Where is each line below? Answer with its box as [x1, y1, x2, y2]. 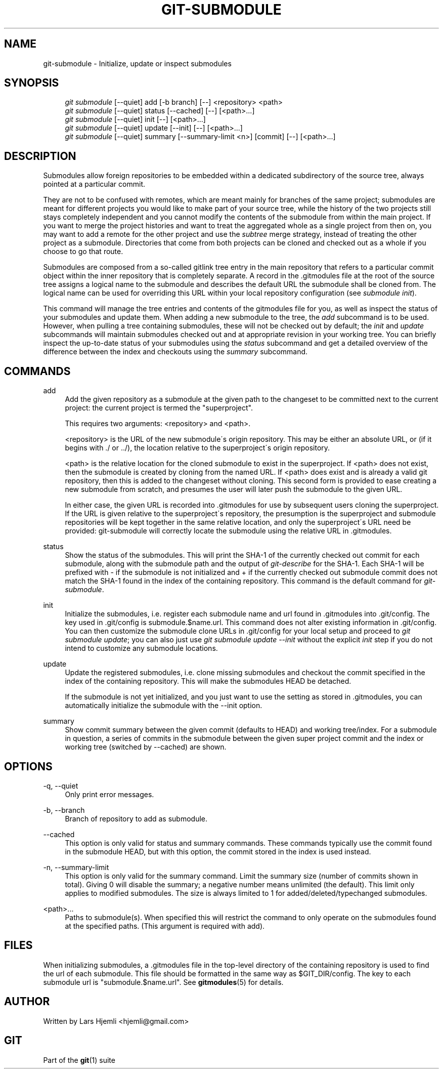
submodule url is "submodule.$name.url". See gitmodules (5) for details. [43, 977, 284, 986]
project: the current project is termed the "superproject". [65, 403, 253, 412]
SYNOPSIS [4, 76, 59, 90]
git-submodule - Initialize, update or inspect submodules [43, 59, 232, 68]
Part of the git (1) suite [43, 1055, 115, 1064]
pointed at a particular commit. [43, 180, 146, 189]
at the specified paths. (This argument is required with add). [65, 921, 265, 930]
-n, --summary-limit [43, 862, 109, 872]
